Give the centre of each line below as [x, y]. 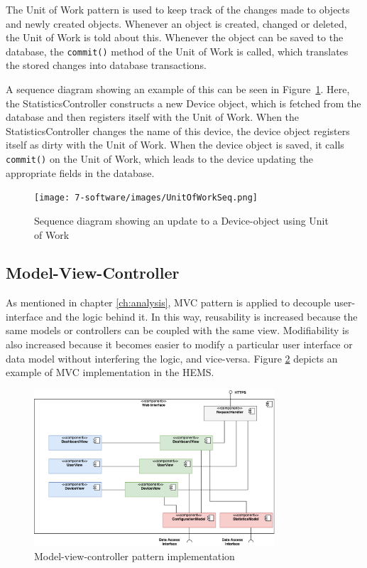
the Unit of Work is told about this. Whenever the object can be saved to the [175, 37]
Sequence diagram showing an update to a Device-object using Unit [181, 220]
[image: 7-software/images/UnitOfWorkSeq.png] [146, 198]
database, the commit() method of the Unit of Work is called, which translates [177, 51]
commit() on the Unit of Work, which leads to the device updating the [160, 159]
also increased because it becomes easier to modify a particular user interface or [179, 344]
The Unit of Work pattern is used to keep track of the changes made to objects [178, 9]
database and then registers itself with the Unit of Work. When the [153, 117]
